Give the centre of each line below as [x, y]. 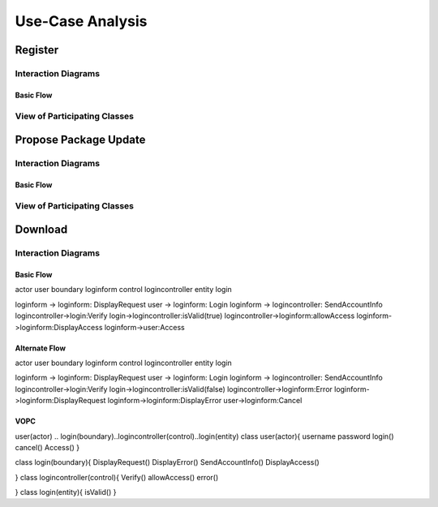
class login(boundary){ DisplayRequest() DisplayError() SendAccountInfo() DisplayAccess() [167, 462]
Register [37, 50]
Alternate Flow [41, 348]
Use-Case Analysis [81, 21]
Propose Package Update [80, 140]
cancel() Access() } [47, 447]
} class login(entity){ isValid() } [66, 492]
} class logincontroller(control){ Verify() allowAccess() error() [117, 477]
